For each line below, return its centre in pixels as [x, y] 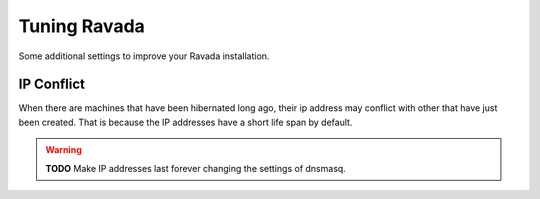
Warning [63, 150]
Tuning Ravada [81, 26]
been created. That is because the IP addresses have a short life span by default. [185, 122]
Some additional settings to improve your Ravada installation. [144, 56]
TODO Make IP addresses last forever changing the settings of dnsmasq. [196, 168]
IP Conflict [51, 84]
